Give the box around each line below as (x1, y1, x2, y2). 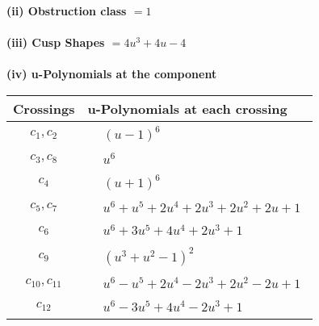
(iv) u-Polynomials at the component (6, 65, 217, 82)
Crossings (13, 98, 75, 118)
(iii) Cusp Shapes (6, 34, 105, 51)
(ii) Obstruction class (6, 2, 127, 19)
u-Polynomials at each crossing (87, 98, 288, 118)
